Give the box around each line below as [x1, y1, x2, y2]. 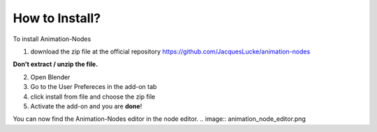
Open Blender [30, 73, 71, 81]
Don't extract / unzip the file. [13, 60, 98, 69]
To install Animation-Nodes [13, 35, 91, 43]
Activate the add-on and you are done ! [30, 101, 142, 110]
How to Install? [13, 10, 101, 26]
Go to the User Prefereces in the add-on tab [30, 83, 157, 91]
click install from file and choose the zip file [30, 92, 156, 101]
